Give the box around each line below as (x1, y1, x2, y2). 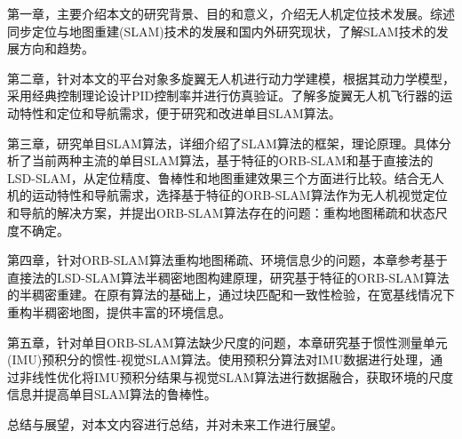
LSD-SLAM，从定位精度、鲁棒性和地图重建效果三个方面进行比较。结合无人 (7, 168, 444, 187)
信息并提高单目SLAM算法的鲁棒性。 (7, 385, 217, 403)
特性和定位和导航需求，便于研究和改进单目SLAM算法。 (19, 103, 341, 122)
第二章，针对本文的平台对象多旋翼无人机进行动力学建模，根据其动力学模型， (7, 68, 455, 87)
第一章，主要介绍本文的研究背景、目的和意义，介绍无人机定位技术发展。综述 (7, 4, 455, 22)
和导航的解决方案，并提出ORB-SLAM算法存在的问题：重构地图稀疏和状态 (7, 203, 435, 221)
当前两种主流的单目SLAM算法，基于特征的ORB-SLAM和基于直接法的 (31, 151, 434, 170)
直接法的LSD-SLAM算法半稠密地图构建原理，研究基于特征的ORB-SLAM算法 (7, 267, 450, 286)
